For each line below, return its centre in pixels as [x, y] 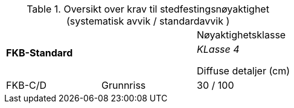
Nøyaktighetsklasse [241, 35]
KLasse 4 [218, 49]
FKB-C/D [27, 85]
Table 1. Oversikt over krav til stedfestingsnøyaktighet [148, 9]
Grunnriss [124, 85]
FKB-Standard [40, 53]
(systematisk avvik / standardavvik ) [148, 21]
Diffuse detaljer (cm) [244, 71]
